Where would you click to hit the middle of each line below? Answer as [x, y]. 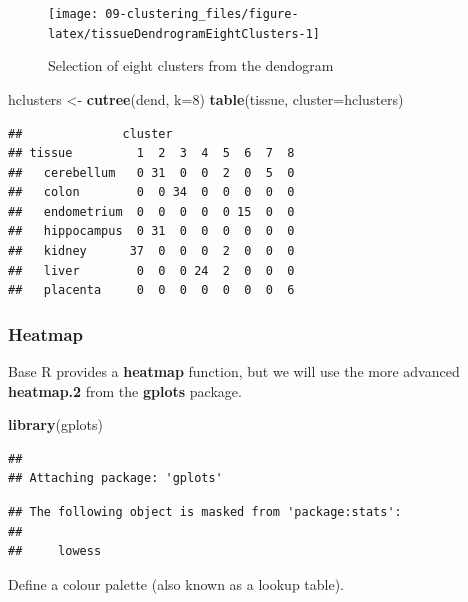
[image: [73, 14]
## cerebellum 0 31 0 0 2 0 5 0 [151, 172]
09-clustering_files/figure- [202, 14]
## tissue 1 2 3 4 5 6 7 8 [151, 153]
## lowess [55, 551]
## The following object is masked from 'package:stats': [205, 512]
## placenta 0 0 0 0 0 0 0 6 [151, 290]
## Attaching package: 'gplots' [115, 478]
